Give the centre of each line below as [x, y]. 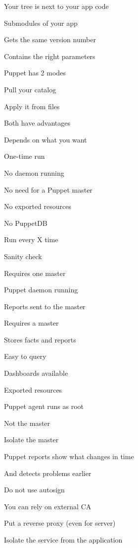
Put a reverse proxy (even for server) [60, 523]
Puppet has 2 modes [35, 73]
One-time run [24, 156]
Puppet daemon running [41, 290]
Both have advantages [37, 123]
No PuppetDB [26, 223]
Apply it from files [32, 106]
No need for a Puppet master [48, 189]
